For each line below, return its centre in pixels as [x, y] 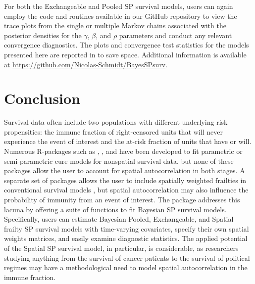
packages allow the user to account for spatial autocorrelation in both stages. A [125, 170]
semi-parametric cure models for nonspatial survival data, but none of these [119, 161]
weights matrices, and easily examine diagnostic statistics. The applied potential [126, 238]
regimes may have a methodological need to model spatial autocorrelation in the [126, 267]
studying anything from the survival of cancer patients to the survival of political [127, 258]
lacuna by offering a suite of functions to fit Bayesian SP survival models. [115, 209]
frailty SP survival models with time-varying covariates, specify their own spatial [127, 228]
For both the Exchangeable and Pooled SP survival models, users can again [119, 6]
